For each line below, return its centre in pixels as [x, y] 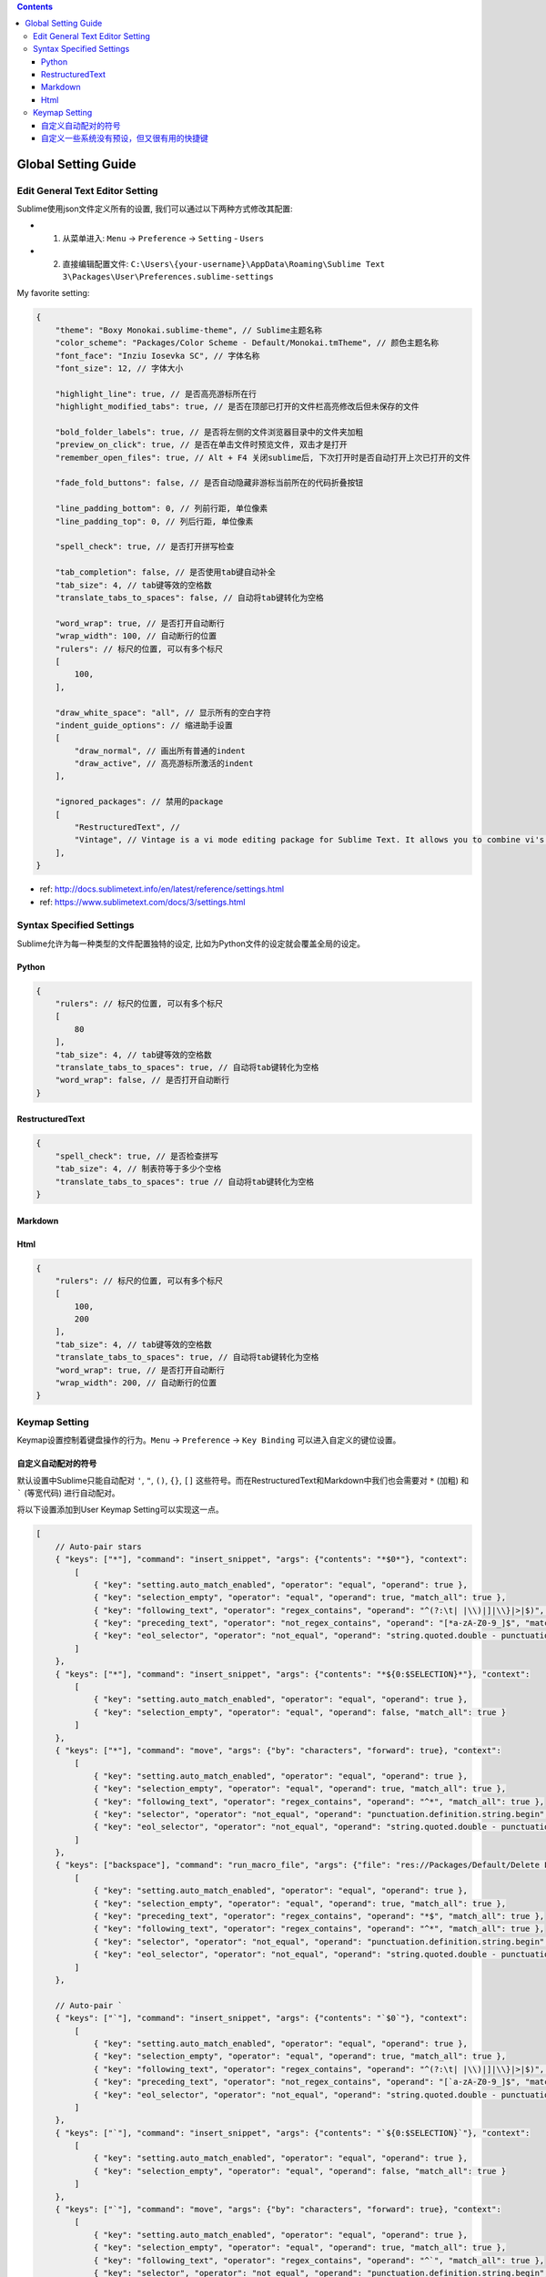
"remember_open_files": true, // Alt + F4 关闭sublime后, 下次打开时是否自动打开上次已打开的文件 [263, 457]
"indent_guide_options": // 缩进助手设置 [144, 725]
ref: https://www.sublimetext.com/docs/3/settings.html [142, 902]
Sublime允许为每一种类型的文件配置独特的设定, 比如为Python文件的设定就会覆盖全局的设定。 [191, 944]
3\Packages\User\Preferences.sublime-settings [168, 277]
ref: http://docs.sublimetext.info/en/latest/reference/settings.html [162, 889]
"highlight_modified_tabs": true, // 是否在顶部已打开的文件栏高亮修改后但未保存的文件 [237, 407]
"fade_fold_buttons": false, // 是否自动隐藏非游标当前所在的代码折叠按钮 [209, 483]
